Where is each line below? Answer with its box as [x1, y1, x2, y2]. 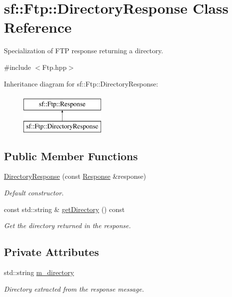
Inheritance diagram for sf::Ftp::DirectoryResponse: [4, 78, 158, 88]
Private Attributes [4, 244, 99, 259]
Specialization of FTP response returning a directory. [4, 45, 163, 56]
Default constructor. [4, 188, 64, 198]
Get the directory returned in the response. [4, 220, 131, 231]
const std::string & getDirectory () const [4, 204, 125, 214]
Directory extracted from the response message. [4, 283, 144, 294]
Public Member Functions [4, 148, 138, 163]
